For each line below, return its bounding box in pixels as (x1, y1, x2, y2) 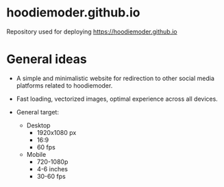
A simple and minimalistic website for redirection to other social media (16, 74, 215, 82)
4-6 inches (36, 164, 68, 173)
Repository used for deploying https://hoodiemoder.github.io (6, 27, 177, 36)
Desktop (26, 121, 51, 129)
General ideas (6, 51, 87, 67)
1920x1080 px (36, 128, 77, 136)
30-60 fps (36, 172, 66, 180)
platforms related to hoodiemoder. (16, 81, 113, 90)
